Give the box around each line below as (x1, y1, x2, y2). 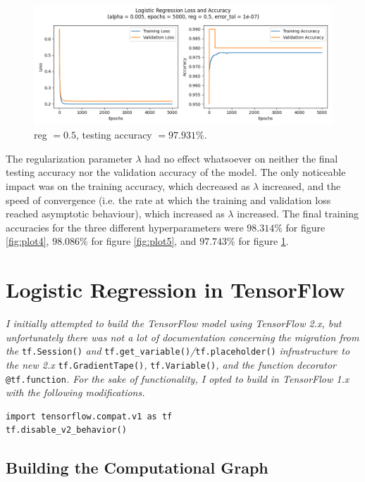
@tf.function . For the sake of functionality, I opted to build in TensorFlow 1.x (6, 371, 349, 386)
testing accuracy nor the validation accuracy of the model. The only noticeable (6, 165, 346, 179)
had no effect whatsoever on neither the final (144, 151, 338, 165)
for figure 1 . (238, 234, 289, 248)
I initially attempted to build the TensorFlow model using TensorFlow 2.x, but (6, 316, 342, 331)
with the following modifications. (6, 385, 145, 400)
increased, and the (261, 178, 341, 193)
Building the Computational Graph (6, 457, 268, 478)
